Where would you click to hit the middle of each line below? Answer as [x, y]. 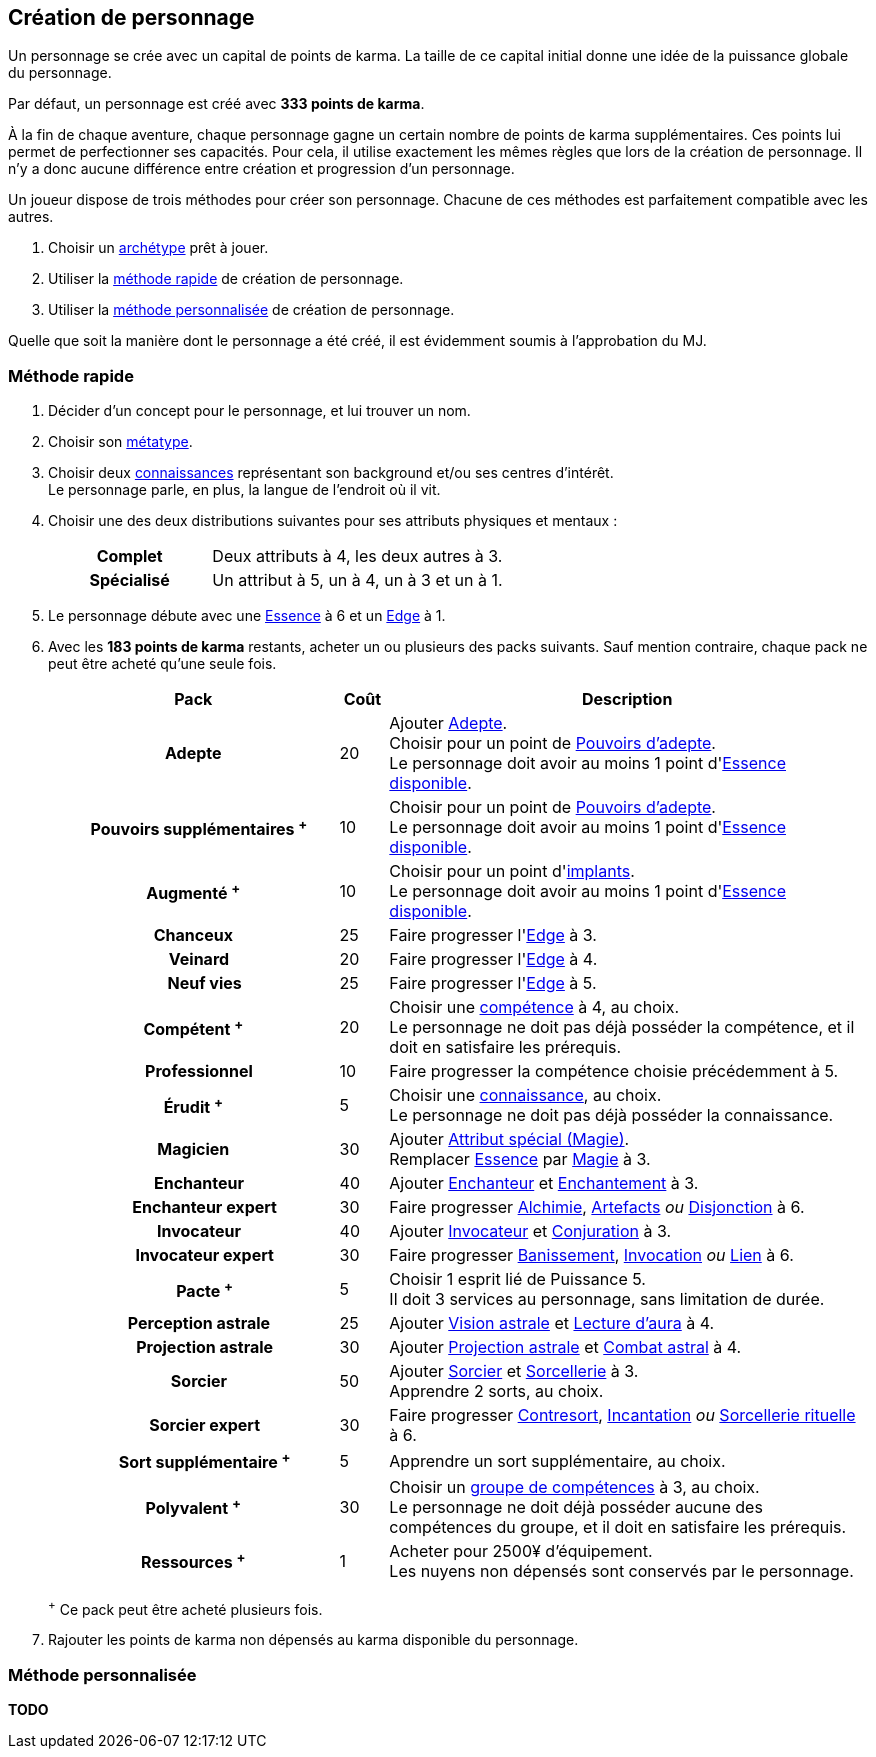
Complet [129, 556]
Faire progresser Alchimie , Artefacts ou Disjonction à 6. [597, 1207]
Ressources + [193, 1560]
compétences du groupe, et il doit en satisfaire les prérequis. [618, 1526]
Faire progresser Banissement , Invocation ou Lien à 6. [591, 1255]
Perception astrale [199, 1323]
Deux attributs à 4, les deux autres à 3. [357, 556]
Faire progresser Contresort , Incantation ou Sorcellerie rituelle [622, 1415]
